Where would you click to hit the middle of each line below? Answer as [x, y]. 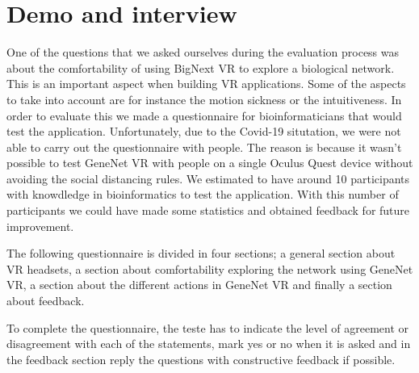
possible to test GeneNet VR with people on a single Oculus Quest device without [210, 163]
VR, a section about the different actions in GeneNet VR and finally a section [199, 285]
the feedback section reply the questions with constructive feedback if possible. [201, 359]
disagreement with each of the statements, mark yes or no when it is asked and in [209, 344]
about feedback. [46, 301]
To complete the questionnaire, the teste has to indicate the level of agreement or [208, 327]
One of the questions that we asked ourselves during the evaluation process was [203, 52]
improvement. [40, 226]
